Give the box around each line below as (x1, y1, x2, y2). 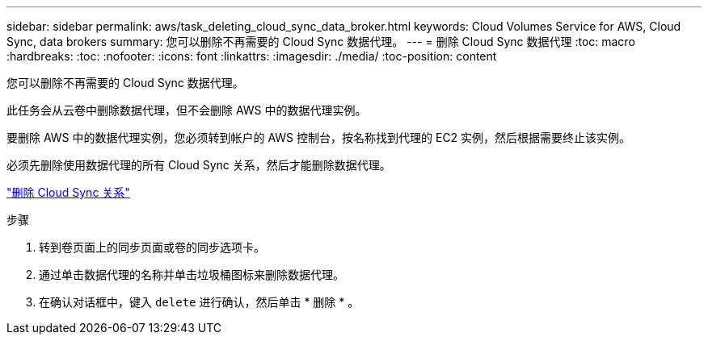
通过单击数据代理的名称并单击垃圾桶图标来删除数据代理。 (39, 268, 344, 281)
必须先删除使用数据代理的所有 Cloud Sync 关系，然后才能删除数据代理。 (6, 158, 391, 172)
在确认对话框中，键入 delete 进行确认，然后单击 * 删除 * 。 (39, 295, 360, 309)
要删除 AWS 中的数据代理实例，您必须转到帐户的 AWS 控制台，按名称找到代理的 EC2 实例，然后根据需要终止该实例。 (6, 131, 631, 144)
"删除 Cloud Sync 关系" (6, 185, 130, 199)
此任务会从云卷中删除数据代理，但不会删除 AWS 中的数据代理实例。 (6, 103, 367, 117)
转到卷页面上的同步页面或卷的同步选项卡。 (39, 240, 265, 254)
